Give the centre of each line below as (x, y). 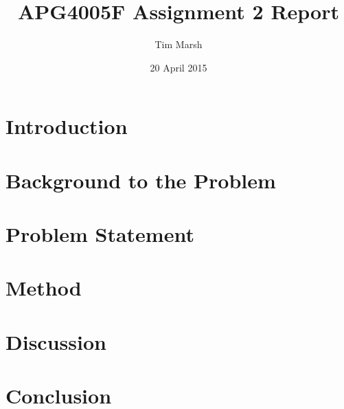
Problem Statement (100, 234)
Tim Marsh (179, 44)
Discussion (56, 341)
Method (44, 288)
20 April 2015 (179, 67)
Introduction (67, 126)
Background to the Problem (141, 180)
